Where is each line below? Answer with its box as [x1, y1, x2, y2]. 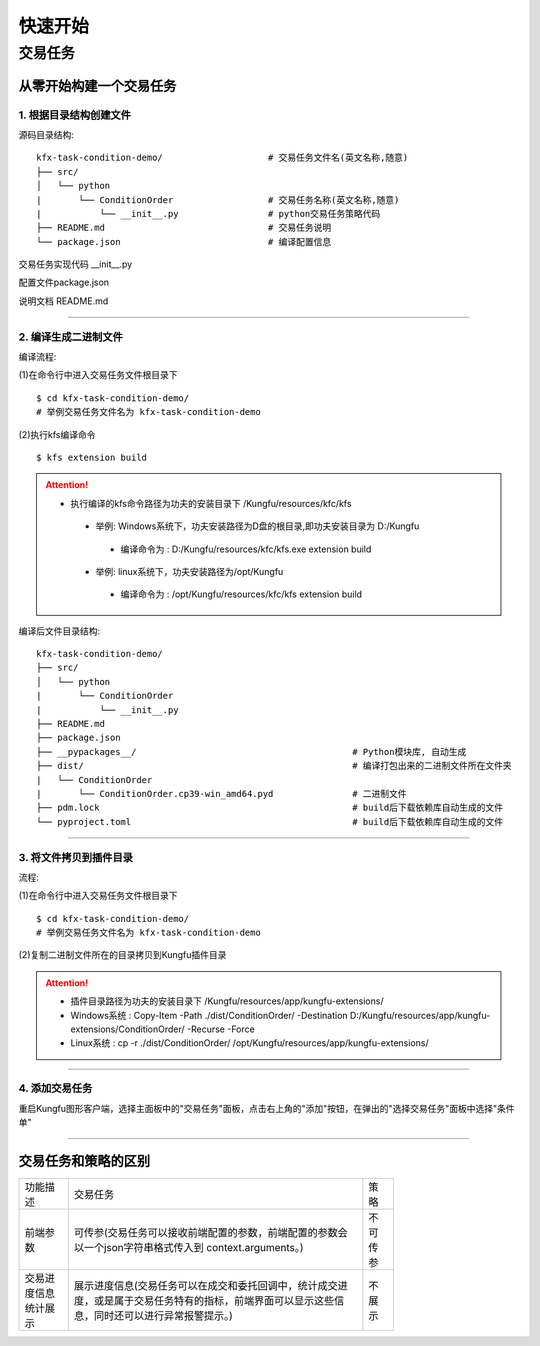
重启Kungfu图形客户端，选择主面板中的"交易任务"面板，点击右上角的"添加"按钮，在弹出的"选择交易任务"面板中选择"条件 [18, 1102, 515, 1114]
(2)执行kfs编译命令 [18, 428, 96, 440]
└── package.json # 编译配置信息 [36, 236, 332, 247]
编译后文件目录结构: [18, 625, 101, 637]
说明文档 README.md [18, 295, 109, 307]
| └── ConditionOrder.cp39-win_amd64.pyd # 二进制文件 [36, 788, 407, 799]
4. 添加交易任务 [18, 1081, 93, 1095]
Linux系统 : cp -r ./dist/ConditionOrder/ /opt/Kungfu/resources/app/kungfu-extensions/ [70, 1037, 429, 1049]
